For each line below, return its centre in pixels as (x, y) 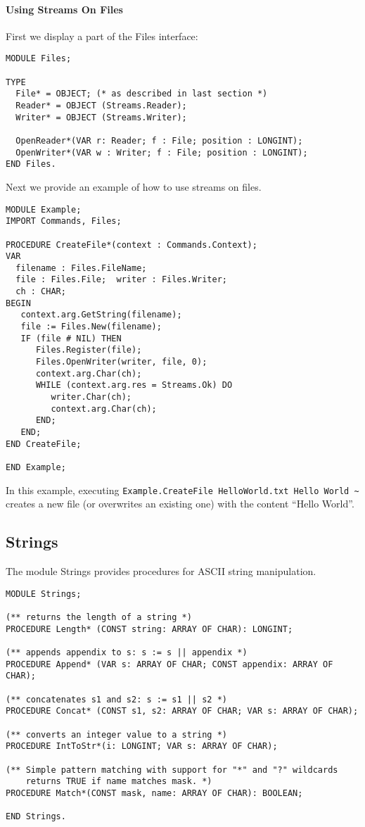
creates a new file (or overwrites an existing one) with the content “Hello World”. (180, 504)
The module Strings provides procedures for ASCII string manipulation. (161, 571)
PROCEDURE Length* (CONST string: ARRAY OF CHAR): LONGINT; (149, 629)
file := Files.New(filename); (91, 327)
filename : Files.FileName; (81, 268)
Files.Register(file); (89, 350)
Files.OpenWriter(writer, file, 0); (121, 362)
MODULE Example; (44, 209)
